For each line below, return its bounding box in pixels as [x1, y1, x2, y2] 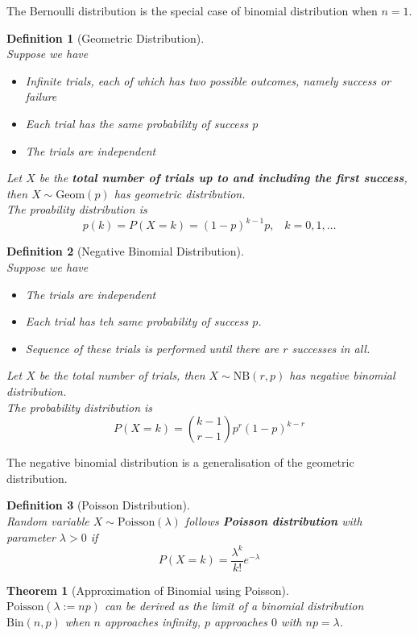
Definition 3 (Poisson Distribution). [6, 497, 190, 513]
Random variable [6, 512, 89, 529]
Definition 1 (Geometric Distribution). [6, 29, 205, 46]
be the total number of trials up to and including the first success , [39, 169, 408, 186]
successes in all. [292, 339, 370, 356]
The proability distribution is [6, 201, 147, 218]
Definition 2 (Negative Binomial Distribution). [6, 243, 244, 260]
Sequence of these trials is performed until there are [25, 339, 279, 356]
